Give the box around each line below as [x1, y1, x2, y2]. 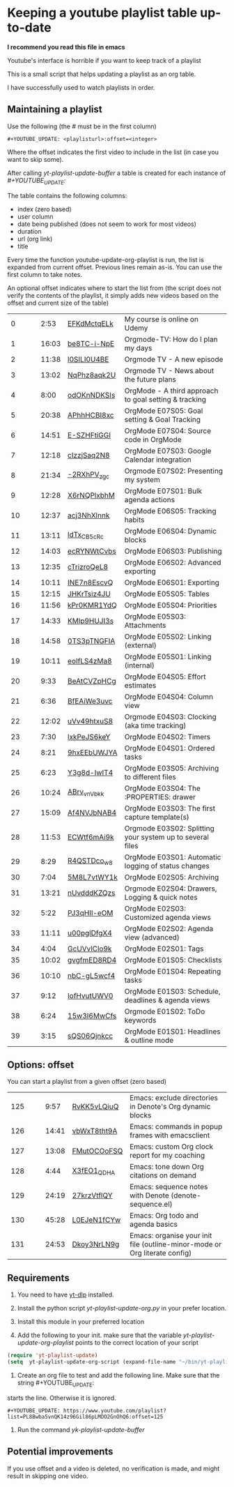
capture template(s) [124, 812, 189, 822]
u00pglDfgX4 [67, 928, 113, 937]
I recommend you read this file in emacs [7, 43, 125, 51]
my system [124, 474, 160, 484]
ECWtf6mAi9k [67, 832, 114, 842]
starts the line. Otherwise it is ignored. [7, 1394, 116, 1402]
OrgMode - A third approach [124, 386, 219, 395]
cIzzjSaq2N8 [67, 450, 110, 460]
